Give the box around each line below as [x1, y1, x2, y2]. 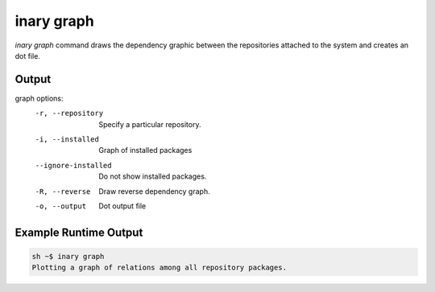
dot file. [14, 51, 40, 60]
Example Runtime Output [14, 225, 143, 239]
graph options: [14, 93, 64, 103]
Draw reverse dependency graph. [98, 186, 210, 196]
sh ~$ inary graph [31, 252, 105, 261]
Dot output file [98, 201, 147, 211]
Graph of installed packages [98, 146, 193, 155]
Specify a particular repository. [98, 119, 201, 129]
